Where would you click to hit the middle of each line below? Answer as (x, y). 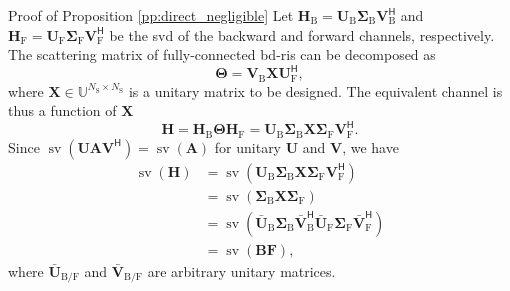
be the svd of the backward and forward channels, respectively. (302, 34)
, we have (370, 146)
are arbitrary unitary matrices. (241, 271)
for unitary (248, 146)
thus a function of (62, 110)
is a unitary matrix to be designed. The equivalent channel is (315, 90)
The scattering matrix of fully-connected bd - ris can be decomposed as (222, 54)
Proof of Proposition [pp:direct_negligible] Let (151, 15)
